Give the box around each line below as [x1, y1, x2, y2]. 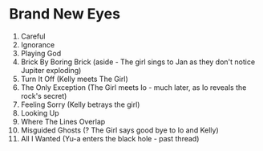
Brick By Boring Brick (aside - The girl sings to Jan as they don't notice [20, 57, 256, 67]
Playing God [20, 48, 62, 58]
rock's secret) [20, 91, 67, 100]
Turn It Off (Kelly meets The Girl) [20, 74, 129, 84]
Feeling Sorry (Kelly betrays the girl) [20, 100, 140, 109]
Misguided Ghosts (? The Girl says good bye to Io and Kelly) [20, 125, 219, 135]
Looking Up [20, 108, 59, 117]
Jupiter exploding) [20, 65, 82, 75]
